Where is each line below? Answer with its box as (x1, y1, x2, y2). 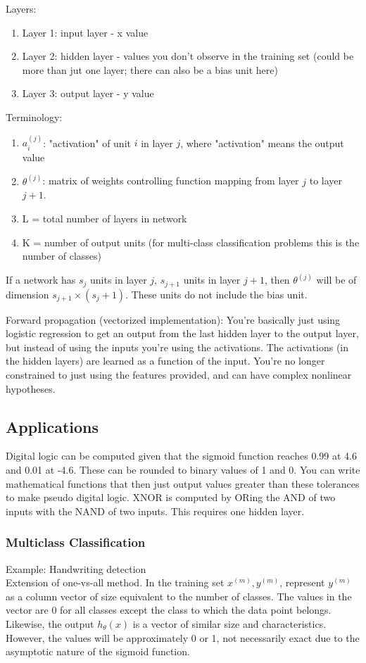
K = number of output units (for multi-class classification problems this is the (22, 234, 360, 249)
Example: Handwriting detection (6, 561, 146, 576)
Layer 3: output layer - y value (22, 86, 154, 101)
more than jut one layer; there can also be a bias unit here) (22, 62, 278, 77)
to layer (309, 173, 343, 188)
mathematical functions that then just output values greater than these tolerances (6, 476, 360, 491)
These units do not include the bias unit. (131, 286, 308, 301)
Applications (6, 415, 99, 437)
